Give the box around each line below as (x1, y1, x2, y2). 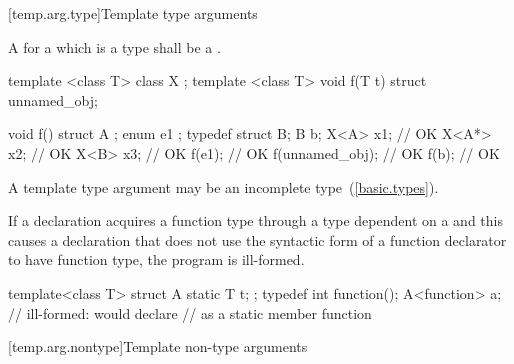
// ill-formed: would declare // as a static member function (8, 302, 372, 323)
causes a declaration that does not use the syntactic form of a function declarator (8, 229, 507, 250)
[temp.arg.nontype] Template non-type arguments (8, 336, 308, 357)
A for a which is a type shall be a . (8, 36, 221, 57)
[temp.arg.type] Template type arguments (8, 3, 258, 23)
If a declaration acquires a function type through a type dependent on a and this (8, 210, 503, 231)
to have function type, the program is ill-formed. (8, 249, 305, 270)
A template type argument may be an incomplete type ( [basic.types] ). (8, 176, 439, 197)
